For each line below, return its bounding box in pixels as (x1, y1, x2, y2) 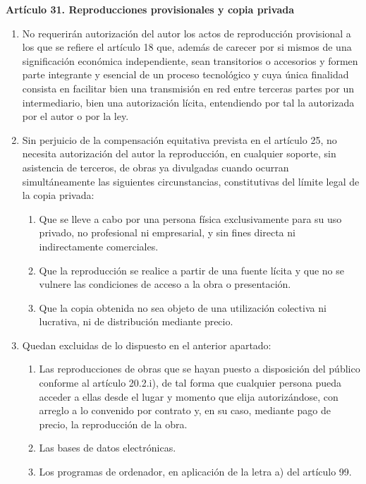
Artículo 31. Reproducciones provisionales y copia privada (6, 2, 294, 16)
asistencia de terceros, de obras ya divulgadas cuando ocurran (22, 159, 289, 174)
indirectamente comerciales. (39, 238, 159, 253)
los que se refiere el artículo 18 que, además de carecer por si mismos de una (22, 40, 352, 54)
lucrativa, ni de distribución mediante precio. (39, 314, 233, 329)
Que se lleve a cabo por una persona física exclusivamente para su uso (39, 211, 342, 226)
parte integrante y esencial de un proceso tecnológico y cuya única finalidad (22, 67, 349, 82)
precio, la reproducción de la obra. (39, 416, 188, 431)
